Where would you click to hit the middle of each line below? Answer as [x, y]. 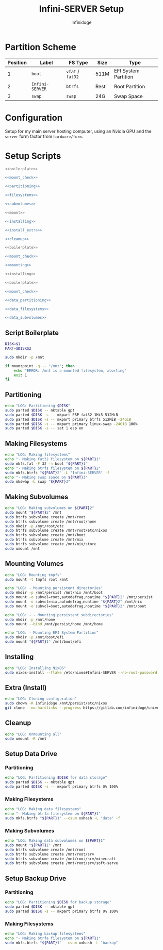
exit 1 [20, 375]
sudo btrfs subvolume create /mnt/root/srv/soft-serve [62, 863]
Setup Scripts [33, 156]
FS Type [78, 63]
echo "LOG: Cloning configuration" [41, 699]
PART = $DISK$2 [18, 348]
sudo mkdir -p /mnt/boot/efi [34, 637]
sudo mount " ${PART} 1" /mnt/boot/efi [43, 642]
